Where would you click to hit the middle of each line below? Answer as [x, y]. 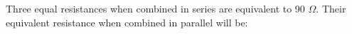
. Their [331, 8]
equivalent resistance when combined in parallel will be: [127, 22]
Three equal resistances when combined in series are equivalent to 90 [155, 8]
